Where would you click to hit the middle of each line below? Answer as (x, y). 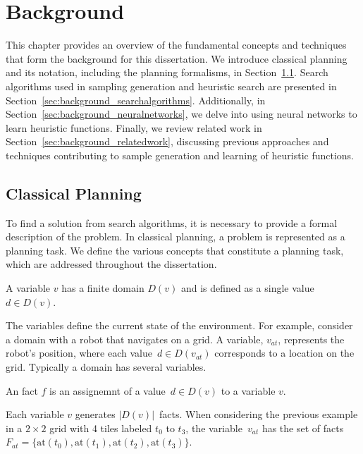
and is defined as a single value (247, 288)
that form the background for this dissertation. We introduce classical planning (177, 58)
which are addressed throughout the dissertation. (111, 264)
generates (95, 414)
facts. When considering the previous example (259, 414)
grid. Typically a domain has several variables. (106, 367)
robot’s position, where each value (79, 353)
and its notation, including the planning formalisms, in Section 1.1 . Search (167, 72)
